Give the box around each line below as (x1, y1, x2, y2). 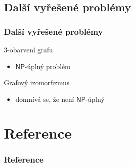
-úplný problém (24, 61, 71, 71)
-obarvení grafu (7, 45, 53, 54)
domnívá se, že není (15, 94, 74, 104)
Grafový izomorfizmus (4, 77, 69, 88)
